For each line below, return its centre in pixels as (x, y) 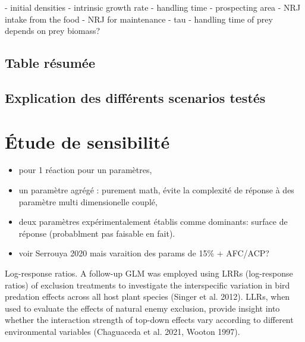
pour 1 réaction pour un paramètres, (85, 170)
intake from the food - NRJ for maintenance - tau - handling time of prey (139, 19)
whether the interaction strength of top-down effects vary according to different (149, 320)
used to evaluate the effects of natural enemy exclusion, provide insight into (142, 308)
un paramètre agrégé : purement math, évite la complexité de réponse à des (156, 190)
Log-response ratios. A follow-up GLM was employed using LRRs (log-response (149, 273)
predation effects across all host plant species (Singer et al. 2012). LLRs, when (147, 296)
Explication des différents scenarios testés (135, 97)
